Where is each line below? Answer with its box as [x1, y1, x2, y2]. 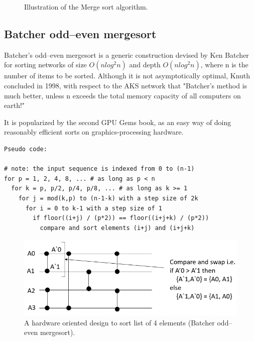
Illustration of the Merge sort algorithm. [24, 2, 148, 12]
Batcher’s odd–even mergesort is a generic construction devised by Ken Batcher [4, 49, 249, 60]
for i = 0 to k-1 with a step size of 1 [25, 204, 162, 212]
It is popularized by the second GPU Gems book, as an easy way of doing [4, 117, 231, 127]
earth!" [4, 100, 25, 110]
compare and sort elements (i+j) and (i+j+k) [40, 224, 195, 232]
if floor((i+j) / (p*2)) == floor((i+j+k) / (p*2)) [33, 214, 209, 222]
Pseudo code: [4, 145, 47, 153]
